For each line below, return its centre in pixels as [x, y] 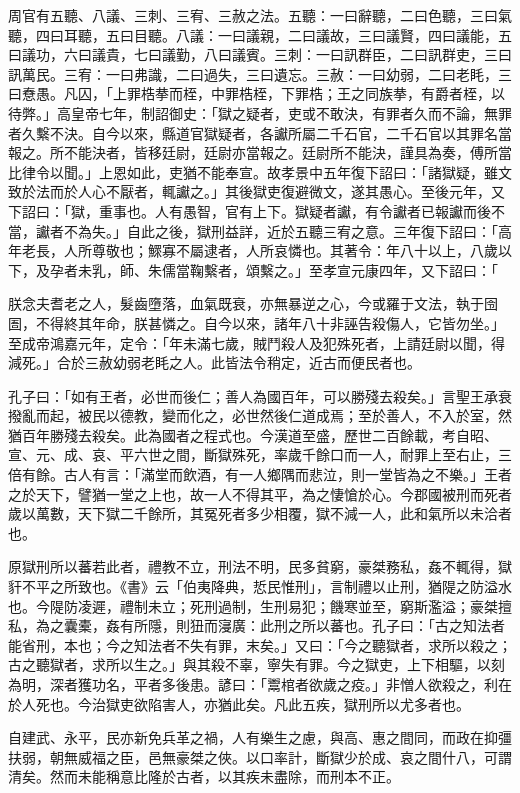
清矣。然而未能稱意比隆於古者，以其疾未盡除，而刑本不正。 [204, 776]
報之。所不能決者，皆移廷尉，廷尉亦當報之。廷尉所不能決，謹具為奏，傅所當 [260, 152]
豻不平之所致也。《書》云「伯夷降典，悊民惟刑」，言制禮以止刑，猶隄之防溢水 [260, 586]
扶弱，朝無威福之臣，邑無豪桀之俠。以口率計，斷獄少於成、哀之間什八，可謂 [260, 756]
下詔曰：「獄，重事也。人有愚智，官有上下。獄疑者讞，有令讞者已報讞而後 [249, 210]
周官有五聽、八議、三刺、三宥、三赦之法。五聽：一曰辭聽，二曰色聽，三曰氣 [260, 15]
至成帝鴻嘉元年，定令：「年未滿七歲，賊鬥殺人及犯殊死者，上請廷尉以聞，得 [256, 342]
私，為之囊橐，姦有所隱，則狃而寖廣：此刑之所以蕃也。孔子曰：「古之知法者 [256, 625]
